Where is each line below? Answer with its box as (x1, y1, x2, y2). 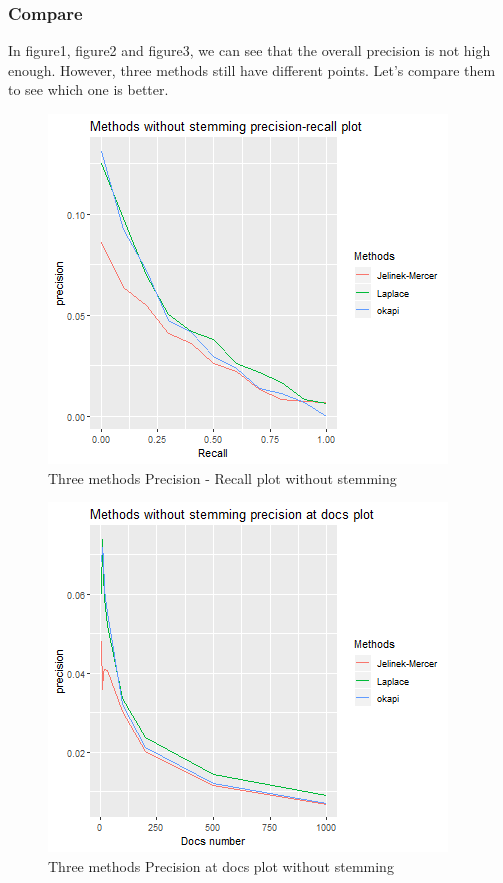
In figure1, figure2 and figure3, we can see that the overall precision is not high (8, 40, 491, 61)
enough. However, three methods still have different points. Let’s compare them (8, 59, 496, 80)
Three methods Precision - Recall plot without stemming (48, 467, 397, 488)
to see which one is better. (8, 79, 169, 100)
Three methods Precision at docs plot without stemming (48, 855, 394, 876)
